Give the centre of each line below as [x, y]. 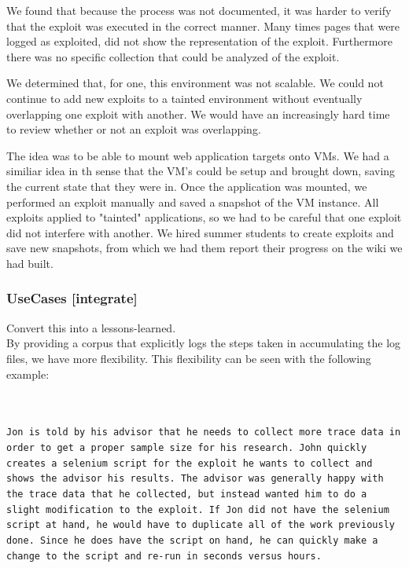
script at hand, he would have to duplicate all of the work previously [201, 525]
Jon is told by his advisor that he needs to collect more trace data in [204, 432]
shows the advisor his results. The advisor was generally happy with [195, 479]
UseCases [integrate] [72, 298]
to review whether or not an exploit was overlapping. [134, 129]
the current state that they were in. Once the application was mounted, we [187, 186]
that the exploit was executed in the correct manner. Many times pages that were [203, 26]
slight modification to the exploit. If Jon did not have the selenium [198, 509]
